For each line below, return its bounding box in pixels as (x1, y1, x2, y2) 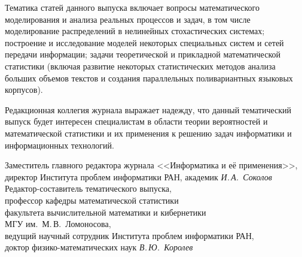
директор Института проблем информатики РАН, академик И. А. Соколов (5, 170, 272, 183)
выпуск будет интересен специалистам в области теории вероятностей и (5, 115, 268, 128)
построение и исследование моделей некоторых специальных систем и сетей (5, 36, 284, 49)
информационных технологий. (5, 138, 114, 151)
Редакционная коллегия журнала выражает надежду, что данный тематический (5, 103, 292, 116)
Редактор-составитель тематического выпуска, (5, 182, 172, 195)
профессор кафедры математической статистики (5, 193, 179, 206)
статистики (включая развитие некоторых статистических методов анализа (5, 59, 276, 72)
